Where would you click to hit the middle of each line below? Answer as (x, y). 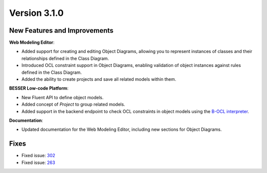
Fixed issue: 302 (38, 156)
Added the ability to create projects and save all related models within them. (99, 79)
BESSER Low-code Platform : (39, 88)
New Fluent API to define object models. (63, 97)
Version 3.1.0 (36, 13)
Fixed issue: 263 (38, 162)
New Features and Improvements (61, 30)
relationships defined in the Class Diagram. (65, 58)
